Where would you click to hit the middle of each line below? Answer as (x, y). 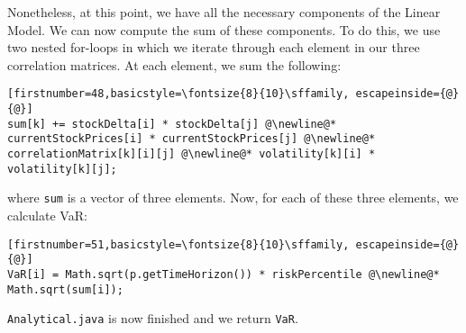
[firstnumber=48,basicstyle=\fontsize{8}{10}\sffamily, (178, 94)
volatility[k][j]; (62, 169)
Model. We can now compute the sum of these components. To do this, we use (224, 29)
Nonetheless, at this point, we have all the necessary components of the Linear (224, 12)
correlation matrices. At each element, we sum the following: (174, 64)
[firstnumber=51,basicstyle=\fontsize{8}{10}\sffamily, (178, 244)
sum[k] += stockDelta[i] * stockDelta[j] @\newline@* (172, 124)
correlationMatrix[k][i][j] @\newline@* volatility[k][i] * (192, 154)
